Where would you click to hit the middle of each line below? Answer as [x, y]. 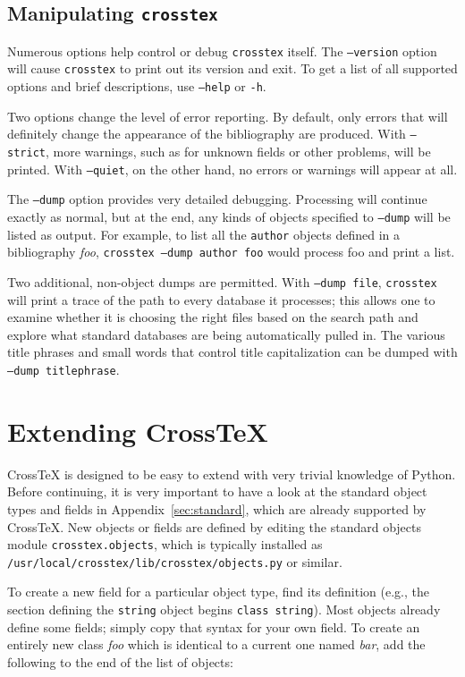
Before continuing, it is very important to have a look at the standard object [217, 491]
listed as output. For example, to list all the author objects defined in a [204, 234]
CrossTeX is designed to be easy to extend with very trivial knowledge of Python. [232, 474]
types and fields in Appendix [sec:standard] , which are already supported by [217, 508]
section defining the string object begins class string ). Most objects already [224, 609]
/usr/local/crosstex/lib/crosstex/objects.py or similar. [175, 561]
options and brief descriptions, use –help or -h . [137, 86]
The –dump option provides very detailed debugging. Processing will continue [217, 199]
